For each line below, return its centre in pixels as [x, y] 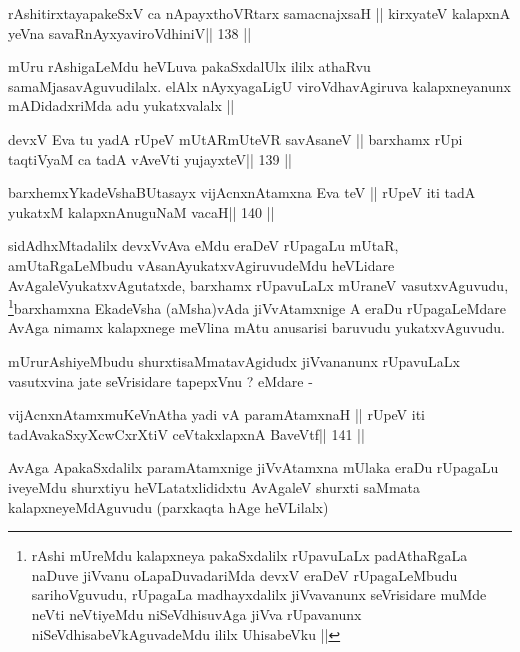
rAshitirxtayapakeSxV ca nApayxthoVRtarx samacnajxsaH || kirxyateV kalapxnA [259, 13]
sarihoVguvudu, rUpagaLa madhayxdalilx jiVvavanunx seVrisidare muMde [259, 594]
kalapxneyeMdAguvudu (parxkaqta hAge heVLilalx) [168, 506]
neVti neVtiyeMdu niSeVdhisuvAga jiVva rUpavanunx [196, 613]
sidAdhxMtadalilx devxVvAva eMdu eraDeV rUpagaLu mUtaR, [203, 245]
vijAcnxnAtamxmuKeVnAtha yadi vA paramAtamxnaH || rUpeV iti [217, 414]
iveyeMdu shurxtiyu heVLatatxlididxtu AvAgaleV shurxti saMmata [214, 486]
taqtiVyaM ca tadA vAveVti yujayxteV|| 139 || [150, 158]
